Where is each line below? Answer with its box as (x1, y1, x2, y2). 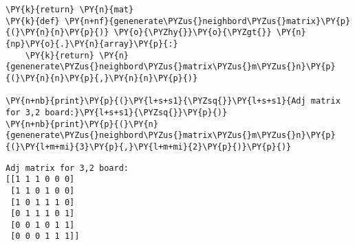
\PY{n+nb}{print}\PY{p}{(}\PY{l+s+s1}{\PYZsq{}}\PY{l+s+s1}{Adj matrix (6, 96, 341, 106)
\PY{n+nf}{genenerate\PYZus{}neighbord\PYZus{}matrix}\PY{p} (64, 16, 351, 26)
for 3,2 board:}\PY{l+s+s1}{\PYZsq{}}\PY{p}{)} (6, 107, 228, 117)
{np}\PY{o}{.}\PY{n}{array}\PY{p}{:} (6, 38, 178, 49)
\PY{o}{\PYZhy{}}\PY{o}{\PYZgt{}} (114, 27, 272, 38)
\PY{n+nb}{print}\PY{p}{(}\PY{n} (6, 119, 158, 129)
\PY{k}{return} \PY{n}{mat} (6, 5, 134, 14)
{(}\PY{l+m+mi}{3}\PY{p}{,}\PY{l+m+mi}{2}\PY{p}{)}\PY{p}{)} (6, 141, 292, 152)
